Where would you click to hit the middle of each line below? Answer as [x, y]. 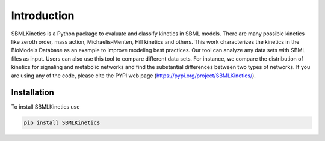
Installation [32, 93]
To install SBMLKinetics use [45, 107]
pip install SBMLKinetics [62, 123]
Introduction [43, 16]
